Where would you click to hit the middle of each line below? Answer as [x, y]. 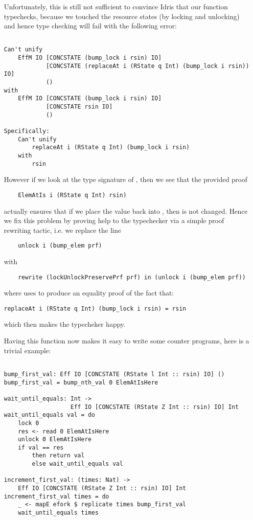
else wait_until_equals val [78, 464]
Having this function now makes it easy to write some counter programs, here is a [127, 341]
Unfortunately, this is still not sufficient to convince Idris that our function [116, 6]
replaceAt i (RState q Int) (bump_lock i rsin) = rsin [95, 308]
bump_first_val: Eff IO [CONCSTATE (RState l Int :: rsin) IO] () [115, 374]
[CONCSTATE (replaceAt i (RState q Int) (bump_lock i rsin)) [148, 66]
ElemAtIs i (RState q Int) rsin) [72, 195]
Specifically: [27, 131]
